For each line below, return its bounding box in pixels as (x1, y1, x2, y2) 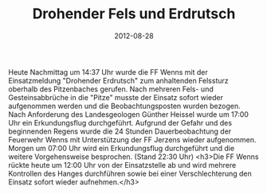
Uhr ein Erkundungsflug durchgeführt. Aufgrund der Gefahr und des (8, 118, 233, 127)
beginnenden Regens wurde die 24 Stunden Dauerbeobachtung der (8, 126, 232, 136)
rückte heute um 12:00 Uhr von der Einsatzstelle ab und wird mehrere (8, 160, 237, 169)
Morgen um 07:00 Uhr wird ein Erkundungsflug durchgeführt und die (8, 143, 235, 153)
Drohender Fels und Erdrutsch (32, 5, 236, 23)
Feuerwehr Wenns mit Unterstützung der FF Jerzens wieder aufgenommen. (8, 134, 257, 144)
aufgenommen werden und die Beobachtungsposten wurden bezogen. (8, 101, 241, 111)
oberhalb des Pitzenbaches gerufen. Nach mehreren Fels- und (8, 84, 214, 94)
